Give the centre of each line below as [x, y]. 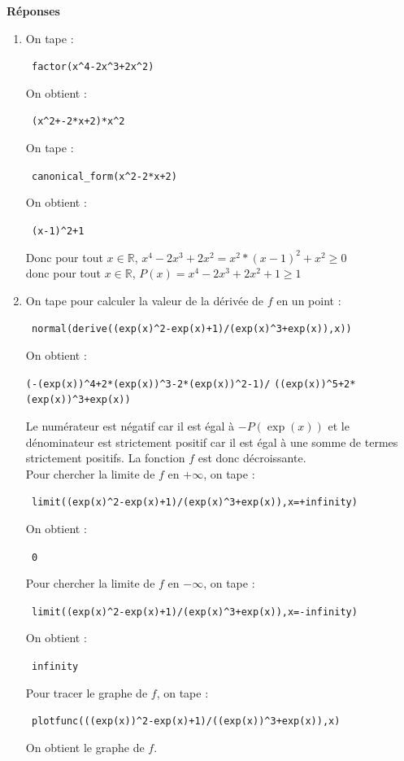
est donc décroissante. [252, 458]
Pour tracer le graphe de [87, 692]
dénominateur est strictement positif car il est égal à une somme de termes [212, 442]
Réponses [33, 11]
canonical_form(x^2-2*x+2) [104, 176]
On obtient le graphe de [85, 747]
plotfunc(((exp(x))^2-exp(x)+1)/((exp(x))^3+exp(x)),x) [186, 722]
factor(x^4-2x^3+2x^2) [93, 67]
